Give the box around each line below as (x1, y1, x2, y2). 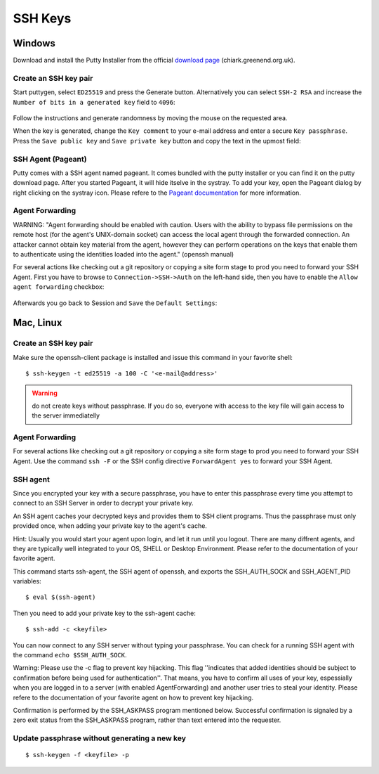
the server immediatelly (32, 411, 100, 420)
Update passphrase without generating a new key (13, 733, 186, 743)
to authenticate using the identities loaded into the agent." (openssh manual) (13, 250, 234, 258)
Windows (13, 37, 55, 49)
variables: (13, 577, 41, 586)
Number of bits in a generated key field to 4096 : (13, 98, 175, 106)
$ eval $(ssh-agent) (25, 593, 96, 601)
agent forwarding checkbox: (13, 283, 105, 291)
